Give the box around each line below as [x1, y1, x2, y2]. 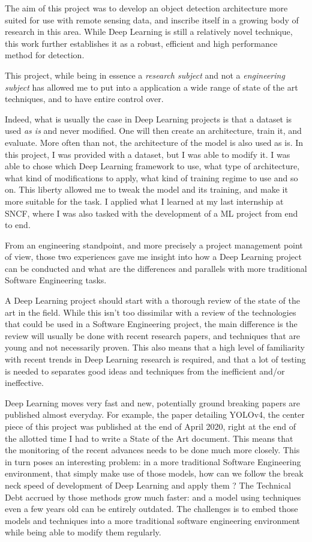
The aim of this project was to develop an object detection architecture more [5, 2, 288, 14]
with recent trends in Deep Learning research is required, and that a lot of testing [5, 353, 306, 366]
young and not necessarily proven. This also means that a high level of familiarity [5, 341, 305, 354]
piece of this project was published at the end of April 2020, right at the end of [5, 420, 296, 432]
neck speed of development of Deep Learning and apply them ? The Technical [5, 478, 291, 491]
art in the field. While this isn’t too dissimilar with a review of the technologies [5, 306, 296, 318]
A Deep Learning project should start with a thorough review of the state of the [5, 294, 300, 307]
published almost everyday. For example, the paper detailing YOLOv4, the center [5, 408, 305, 421]
